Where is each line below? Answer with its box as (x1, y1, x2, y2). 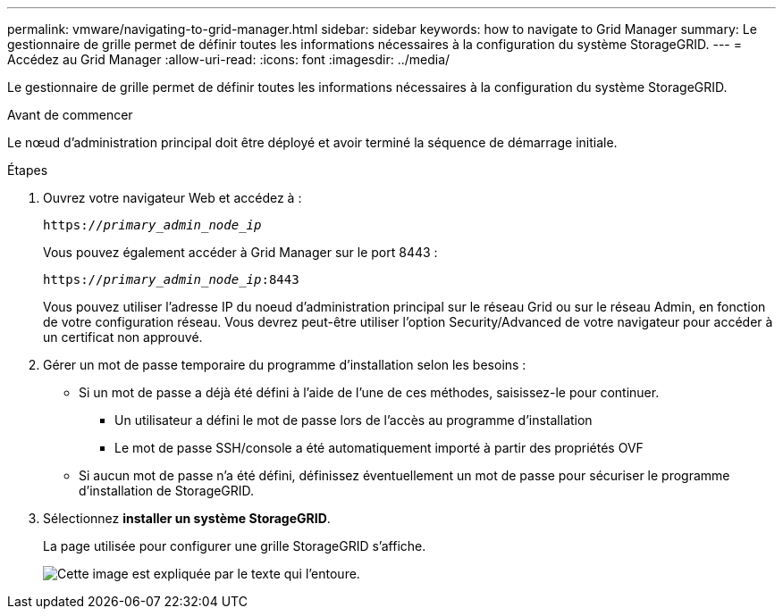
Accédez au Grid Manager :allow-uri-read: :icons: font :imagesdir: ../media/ (7, 52, 450, 67)
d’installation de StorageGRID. (79, 483, 255, 498)
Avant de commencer (7, 107, 133, 122)
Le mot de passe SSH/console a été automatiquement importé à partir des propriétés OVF (114, 440, 644, 455)
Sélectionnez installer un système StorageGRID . (43, 511, 331, 526)
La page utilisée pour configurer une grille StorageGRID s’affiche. (43, 538, 426, 554)
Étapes (7, 162, 48, 178)
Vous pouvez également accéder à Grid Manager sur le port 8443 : (43, 245, 438, 260)
